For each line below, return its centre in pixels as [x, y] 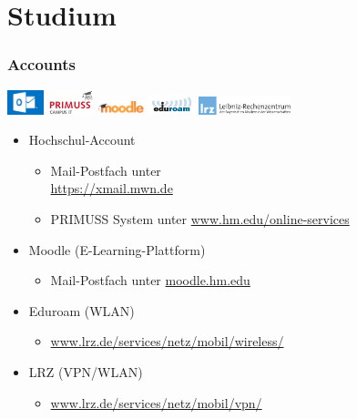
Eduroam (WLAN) [82, 310]
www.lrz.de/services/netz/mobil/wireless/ [167, 341]
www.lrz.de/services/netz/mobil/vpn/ [156, 402]
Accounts [41, 64]
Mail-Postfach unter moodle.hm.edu [150, 280]
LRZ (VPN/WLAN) [86, 371]
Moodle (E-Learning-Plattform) [117, 249]
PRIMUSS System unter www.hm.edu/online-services [200, 218]
